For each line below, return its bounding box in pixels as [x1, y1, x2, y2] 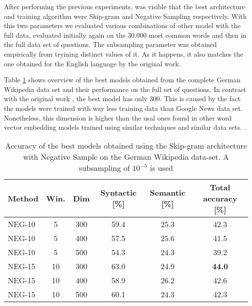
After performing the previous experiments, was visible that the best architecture [4, 1, 245, 11]
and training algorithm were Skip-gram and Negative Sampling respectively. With [4, 11, 247, 21]
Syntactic [100, 187, 137, 199]
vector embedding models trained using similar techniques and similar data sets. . [4, 122, 246, 132]
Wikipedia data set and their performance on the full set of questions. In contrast [4, 84, 246, 94]
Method [8, 192, 39, 204]
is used [150, 162, 173, 173]
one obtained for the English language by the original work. [4, 58, 181, 68]
